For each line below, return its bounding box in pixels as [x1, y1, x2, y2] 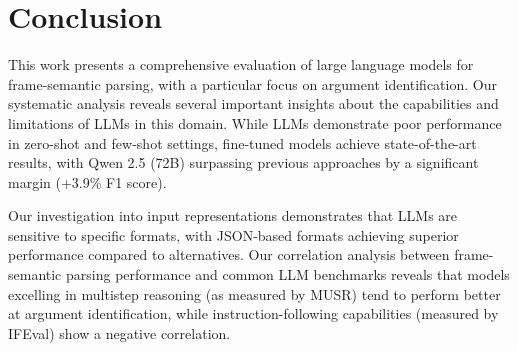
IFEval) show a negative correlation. [8, 322, 231, 343]
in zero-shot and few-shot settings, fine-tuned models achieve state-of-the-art [8, 132, 477, 153]
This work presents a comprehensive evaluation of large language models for [8, 54, 474, 75]
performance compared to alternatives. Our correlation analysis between [8, 244, 450, 265]
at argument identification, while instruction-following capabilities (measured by [8, 303, 499, 324]
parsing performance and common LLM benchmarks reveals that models [66, 264, 510, 285]
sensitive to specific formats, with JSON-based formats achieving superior [8, 224, 459, 245]
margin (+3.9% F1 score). [8, 171, 167, 192]
